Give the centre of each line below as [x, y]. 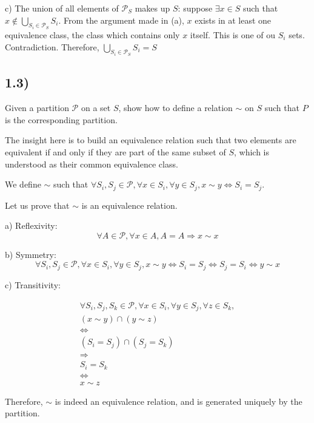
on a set [96, 108]
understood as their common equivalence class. [92, 164]
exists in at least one [233, 20]
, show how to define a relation [175, 108]
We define [23, 184]
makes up [152, 8]
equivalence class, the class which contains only [92, 35]
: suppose [195, 8]
